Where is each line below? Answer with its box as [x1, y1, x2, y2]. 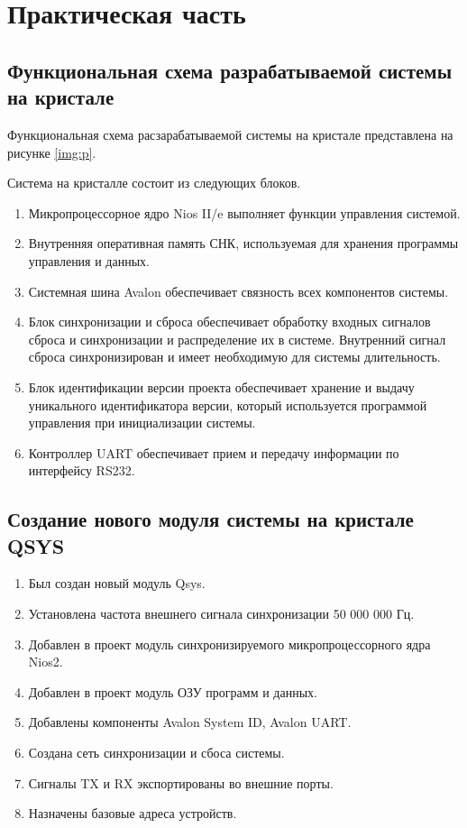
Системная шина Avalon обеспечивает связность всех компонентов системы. [28, 281, 449, 300]
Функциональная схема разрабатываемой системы [7, 56, 453, 84]
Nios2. [28, 652, 63, 671]
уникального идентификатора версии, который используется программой [28, 395, 427, 414]
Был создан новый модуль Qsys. [28, 574, 206, 593]
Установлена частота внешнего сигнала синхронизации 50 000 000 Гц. [28, 604, 415, 623]
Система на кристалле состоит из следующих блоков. [7, 173, 301, 192]
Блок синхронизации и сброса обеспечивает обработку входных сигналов [28, 312, 431, 331]
